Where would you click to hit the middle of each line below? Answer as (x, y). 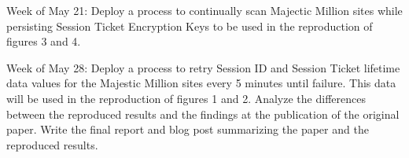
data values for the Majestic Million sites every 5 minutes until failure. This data (201, 83)
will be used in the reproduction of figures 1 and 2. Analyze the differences (186, 98)
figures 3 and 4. (44, 41)
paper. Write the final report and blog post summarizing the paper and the (188, 129)
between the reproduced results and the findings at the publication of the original (203, 114)
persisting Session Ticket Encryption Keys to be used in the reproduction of (190, 26)
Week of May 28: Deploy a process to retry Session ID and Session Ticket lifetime (203, 67)
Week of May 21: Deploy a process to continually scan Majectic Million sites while (204, 10)
